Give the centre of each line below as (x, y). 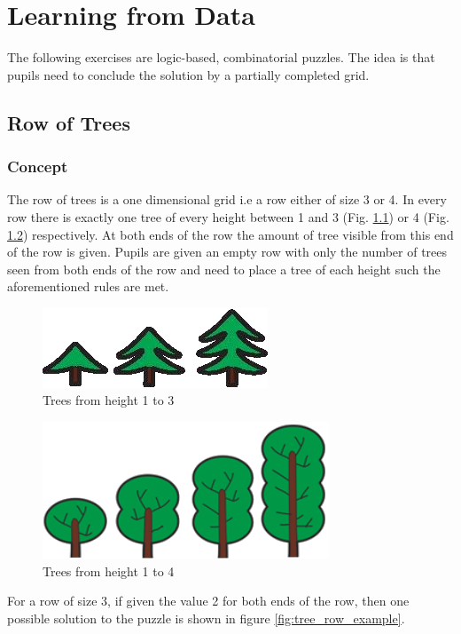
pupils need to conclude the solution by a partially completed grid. (188, 74)
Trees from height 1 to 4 (109, 571)
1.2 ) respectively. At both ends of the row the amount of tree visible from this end (230, 234)
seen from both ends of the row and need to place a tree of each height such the (224, 269)
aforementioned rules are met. (88, 286)
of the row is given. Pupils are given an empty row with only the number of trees (227, 252)
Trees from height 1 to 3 (109, 400)
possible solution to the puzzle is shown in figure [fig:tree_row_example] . (206, 618)
